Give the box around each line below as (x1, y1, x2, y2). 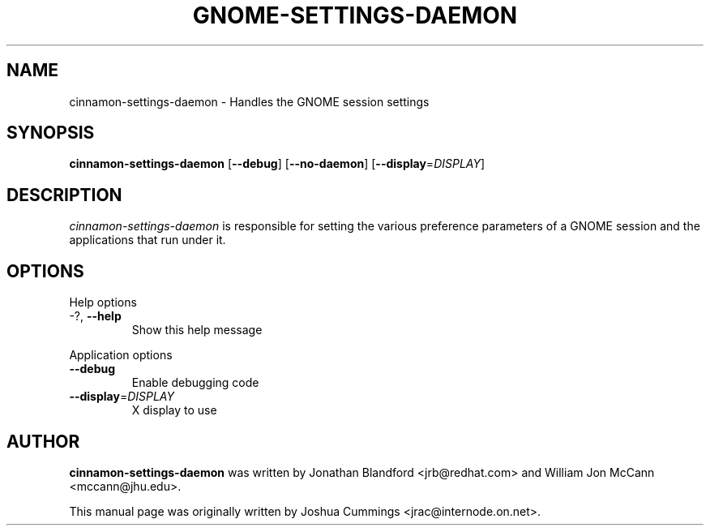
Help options (69, 295, 137, 310)
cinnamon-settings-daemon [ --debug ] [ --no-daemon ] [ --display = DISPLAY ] (69, 157, 485, 171)
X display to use (131, 403, 217, 418)
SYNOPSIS (6, 122, 95, 144)
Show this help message (131, 323, 263, 337)
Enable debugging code (131, 375, 259, 390)
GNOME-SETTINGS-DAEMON (192, 2, 518, 29)
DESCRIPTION (6, 184, 122, 205)
